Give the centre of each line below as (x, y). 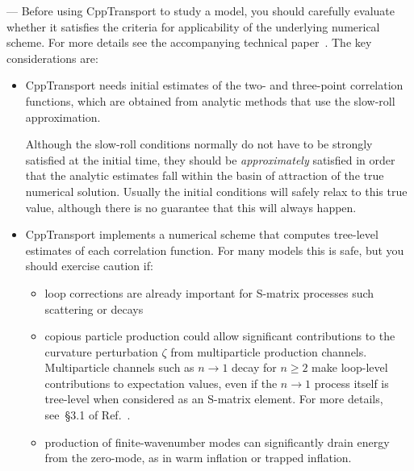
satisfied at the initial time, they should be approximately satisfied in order (210, 159)
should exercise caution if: (89, 266)
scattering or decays (94, 308)
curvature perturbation (101, 351)
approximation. (63, 117)
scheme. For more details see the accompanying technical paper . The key (189, 42)
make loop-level (350, 367)
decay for (254, 367)
